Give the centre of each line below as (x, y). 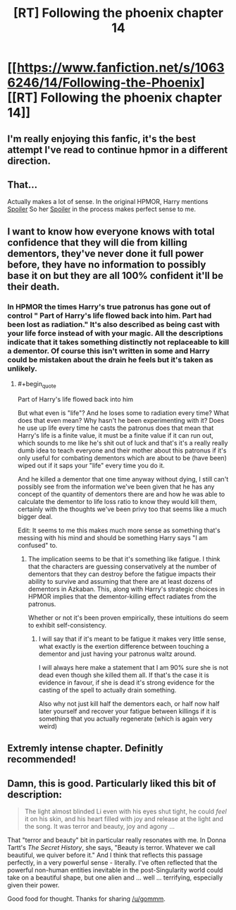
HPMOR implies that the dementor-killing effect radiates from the (122, 596)
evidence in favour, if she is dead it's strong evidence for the (126, 682)
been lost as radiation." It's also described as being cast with (114, 324)
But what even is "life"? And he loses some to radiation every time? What (123, 413)
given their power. (33, 885)
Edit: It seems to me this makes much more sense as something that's (119, 530)
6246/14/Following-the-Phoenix (104, 83)
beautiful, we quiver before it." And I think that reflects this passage (105, 855)
